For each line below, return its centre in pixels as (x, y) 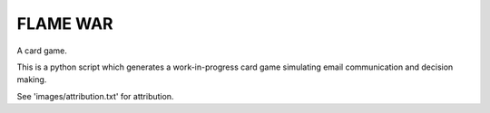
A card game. (42, 51)
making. (32, 80)
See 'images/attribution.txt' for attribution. (95, 96)
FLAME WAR (65, 24)
